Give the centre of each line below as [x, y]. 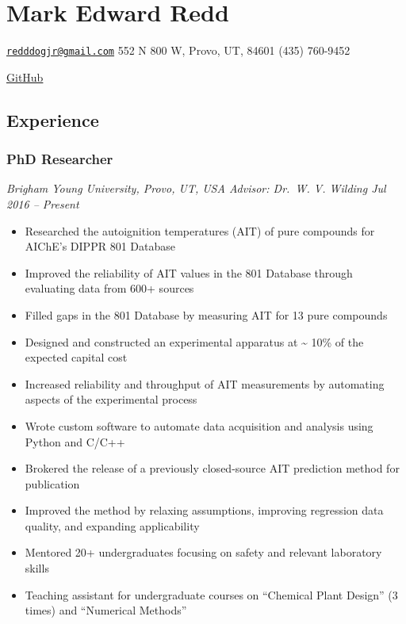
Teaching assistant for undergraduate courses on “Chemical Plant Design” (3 [211, 594]
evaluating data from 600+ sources [109, 288]
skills [37, 568]
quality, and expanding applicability [112, 525]
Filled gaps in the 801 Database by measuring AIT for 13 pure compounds [206, 314]
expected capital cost [76, 357]
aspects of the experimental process [111, 399]
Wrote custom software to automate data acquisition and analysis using [199, 425]
